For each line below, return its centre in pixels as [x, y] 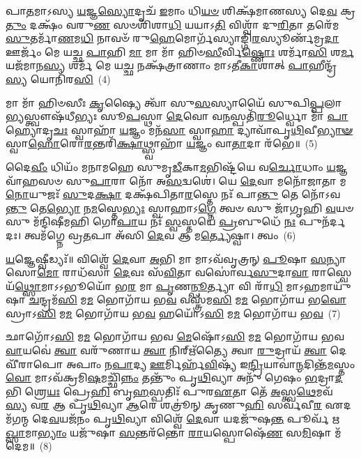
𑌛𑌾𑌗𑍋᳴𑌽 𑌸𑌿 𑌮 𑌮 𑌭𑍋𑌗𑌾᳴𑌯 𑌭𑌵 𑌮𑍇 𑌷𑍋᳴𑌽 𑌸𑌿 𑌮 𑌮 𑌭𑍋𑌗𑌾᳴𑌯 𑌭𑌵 [175, 336]
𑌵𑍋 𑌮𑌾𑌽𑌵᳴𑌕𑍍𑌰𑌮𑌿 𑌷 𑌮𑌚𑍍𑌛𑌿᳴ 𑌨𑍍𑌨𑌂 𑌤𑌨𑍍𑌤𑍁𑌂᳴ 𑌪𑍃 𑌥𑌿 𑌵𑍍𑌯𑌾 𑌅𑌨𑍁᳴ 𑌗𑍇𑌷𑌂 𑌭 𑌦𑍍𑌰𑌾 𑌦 [174, 377]
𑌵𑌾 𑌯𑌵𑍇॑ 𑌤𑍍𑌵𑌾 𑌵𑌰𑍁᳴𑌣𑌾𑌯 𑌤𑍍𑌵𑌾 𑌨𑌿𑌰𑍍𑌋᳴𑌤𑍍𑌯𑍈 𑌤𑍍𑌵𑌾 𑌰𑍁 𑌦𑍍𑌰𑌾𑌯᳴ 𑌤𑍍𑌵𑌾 [166, 350]
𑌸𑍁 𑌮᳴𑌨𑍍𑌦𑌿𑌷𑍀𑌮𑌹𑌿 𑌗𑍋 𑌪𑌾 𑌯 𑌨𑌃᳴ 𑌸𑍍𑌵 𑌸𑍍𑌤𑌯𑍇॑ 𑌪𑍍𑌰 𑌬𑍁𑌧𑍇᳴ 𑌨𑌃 [151, 221]
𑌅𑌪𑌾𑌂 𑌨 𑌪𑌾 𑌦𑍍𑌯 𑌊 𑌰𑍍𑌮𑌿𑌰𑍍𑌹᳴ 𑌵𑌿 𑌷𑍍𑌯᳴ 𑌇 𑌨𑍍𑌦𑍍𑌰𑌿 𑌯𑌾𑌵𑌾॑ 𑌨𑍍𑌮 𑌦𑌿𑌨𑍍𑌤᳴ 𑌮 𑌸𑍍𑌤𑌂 [211, 364]
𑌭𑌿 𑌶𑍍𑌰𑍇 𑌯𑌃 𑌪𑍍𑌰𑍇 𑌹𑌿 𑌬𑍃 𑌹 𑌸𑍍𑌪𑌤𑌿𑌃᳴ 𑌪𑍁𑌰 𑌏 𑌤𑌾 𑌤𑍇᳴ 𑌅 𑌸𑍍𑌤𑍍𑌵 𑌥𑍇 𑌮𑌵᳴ [169, 391]
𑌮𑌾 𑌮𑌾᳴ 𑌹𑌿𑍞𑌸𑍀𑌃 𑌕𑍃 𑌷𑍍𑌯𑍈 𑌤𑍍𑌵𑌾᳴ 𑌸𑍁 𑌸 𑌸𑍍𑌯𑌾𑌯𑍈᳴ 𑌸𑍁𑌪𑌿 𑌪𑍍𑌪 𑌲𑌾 [174, 102]
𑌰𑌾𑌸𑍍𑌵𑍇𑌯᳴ [332, 272]
